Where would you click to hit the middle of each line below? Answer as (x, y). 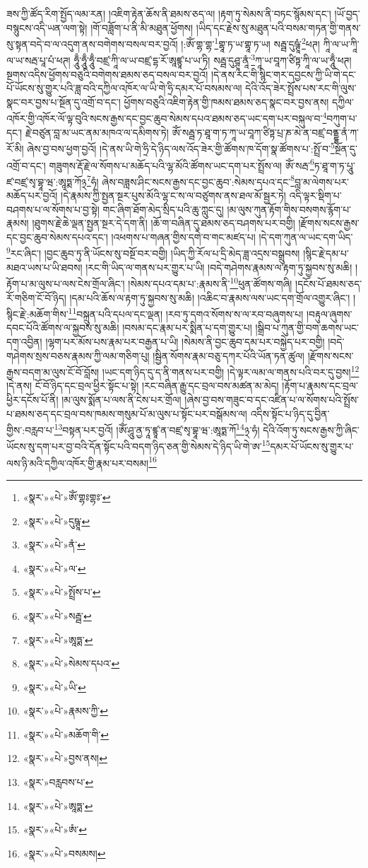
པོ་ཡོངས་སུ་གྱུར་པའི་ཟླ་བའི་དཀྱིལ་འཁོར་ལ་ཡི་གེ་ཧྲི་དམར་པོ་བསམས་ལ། (124, 88)
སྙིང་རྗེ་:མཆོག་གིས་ (37, 313)
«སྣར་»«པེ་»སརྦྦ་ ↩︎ (57, 615)
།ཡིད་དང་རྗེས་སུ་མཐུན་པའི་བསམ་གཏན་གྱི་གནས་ (278, 27)
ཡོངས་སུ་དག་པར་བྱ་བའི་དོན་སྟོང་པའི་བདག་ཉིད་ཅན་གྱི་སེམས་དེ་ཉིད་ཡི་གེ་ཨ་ (134, 446)
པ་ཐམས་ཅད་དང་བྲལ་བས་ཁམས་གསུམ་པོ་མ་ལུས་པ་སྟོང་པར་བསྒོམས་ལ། (127, 413)
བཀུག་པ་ (342, 118)
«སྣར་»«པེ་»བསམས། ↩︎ (64, 853)
